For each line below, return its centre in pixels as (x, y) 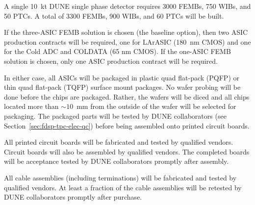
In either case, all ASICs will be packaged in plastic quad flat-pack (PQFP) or (122, 77)
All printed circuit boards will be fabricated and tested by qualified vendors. (119, 142)
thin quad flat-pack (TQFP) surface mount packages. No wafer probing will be (122, 87)
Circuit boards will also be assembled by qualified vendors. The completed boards (127, 151)
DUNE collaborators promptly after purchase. (73, 197)
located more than (31, 106)
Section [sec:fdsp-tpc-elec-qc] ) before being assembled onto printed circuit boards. (127, 125)
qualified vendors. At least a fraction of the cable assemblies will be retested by (123, 187)
